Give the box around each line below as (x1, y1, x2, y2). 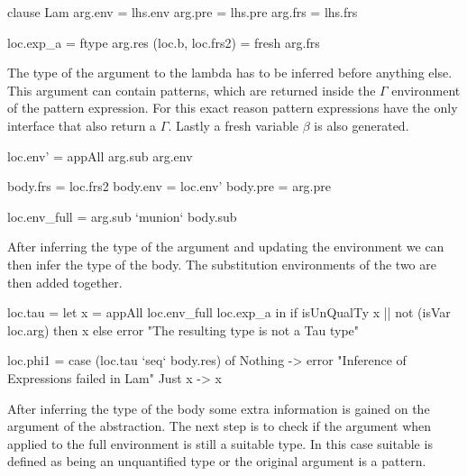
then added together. (7, 272, 123, 291)
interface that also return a (7, 115, 157, 134)
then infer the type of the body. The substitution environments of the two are (7, 254, 436, 273)
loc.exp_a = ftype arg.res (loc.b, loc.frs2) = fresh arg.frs (7, 32, 320, 51)
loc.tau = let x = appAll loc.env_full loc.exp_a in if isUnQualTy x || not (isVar (7, 303, 451, 322)
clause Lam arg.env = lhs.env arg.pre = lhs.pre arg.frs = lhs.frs (7, 3, 358, 21)
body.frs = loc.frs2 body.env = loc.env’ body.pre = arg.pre (7, 177, 332, 196)
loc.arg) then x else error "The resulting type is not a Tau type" (7, 320, 360, 339)
